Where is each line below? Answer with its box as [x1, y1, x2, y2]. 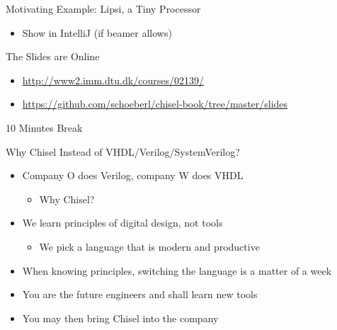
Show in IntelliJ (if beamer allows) [22, 25, 172, 40]
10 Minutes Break [6, 120, 83, 135]
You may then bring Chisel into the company [22, 310, 219, 325]
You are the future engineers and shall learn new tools [22, 287, 258, 302]
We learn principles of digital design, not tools [22, 215, 223, 230]
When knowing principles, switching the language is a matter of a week [22, 263, 332, 278]
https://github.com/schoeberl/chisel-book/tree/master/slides [22, 96, 288, 111]
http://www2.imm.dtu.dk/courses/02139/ [22, 72, 204, 87]
